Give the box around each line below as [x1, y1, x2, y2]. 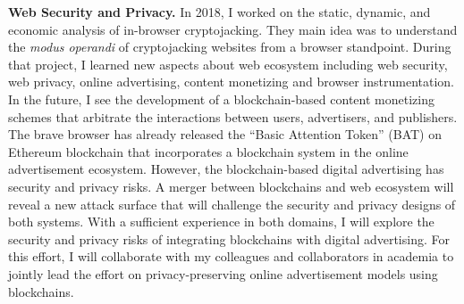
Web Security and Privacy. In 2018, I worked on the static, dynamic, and [8, 3, 431, 21]
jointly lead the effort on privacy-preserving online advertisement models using [8, 264, 438, 283]
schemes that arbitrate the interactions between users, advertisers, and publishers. [8, 107, 458, 126]
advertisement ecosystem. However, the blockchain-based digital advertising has [8, 160, 444, 178]
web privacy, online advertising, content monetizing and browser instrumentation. [8, 72, 455, 91]
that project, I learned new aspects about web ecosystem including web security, [8, 54, 448, 73]
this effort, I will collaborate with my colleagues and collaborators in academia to [8, 247, 454, 266]
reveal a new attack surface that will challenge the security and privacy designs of [8, 194, 456, 213]
